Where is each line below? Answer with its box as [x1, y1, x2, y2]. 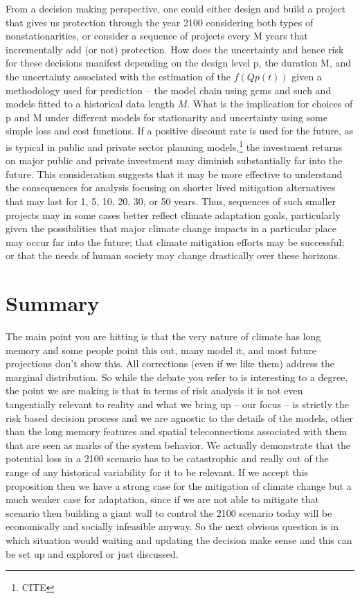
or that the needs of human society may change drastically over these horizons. [6, 248, 341, 263]
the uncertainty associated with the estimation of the [6, 69, 231, 83]
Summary [6, 289, 100, 317]
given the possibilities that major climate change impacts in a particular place [6, 221, 336, 236]
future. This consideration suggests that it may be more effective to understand [6, 166, 343, 181]
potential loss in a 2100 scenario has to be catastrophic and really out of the [6, 451, 329, 466]
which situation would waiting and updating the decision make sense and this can [6, 532, 352, 547]
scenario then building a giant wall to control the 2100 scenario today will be [6, 505, 332, 520]
